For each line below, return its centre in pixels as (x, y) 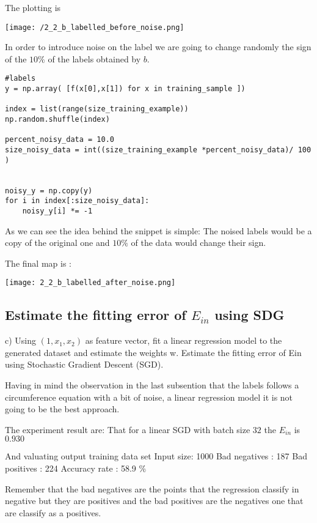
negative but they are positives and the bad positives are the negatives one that (154, 501)
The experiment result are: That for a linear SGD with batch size (128, 429)
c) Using (21, 340)
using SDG (250, 315)
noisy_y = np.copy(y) (49, 191)
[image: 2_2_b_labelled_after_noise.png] (90, 283)
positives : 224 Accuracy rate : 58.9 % (76, 468)
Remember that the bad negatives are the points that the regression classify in (152, 488)
